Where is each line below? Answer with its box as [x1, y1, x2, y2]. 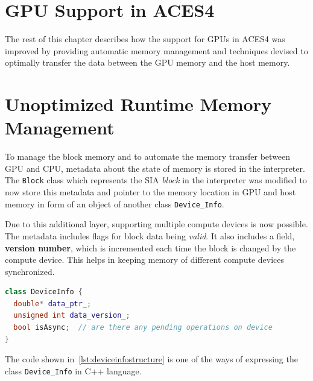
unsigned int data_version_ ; [13, 311, 130, 320]
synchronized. [5, 265, 55, 277]
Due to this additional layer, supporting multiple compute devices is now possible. [5, 218, 308, 230]
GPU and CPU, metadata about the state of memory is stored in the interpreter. [5, 162, 305, 174]
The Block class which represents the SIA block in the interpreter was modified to [5, 174, 307, 186]
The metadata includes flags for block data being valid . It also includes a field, [5, 229, 295, 242]
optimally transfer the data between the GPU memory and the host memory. [5, 56, 290, 69]
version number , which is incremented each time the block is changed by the [5, 241, 296, 254]
